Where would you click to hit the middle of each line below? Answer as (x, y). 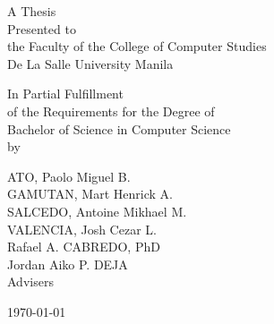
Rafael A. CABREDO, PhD (84, 247)
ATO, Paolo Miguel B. (69, 176)
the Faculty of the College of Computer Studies (137, 46)
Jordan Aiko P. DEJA (68, 264)
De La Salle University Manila (90, 63)
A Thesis (32, 11)
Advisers (30, 281)
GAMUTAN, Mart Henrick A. (90, 194)
